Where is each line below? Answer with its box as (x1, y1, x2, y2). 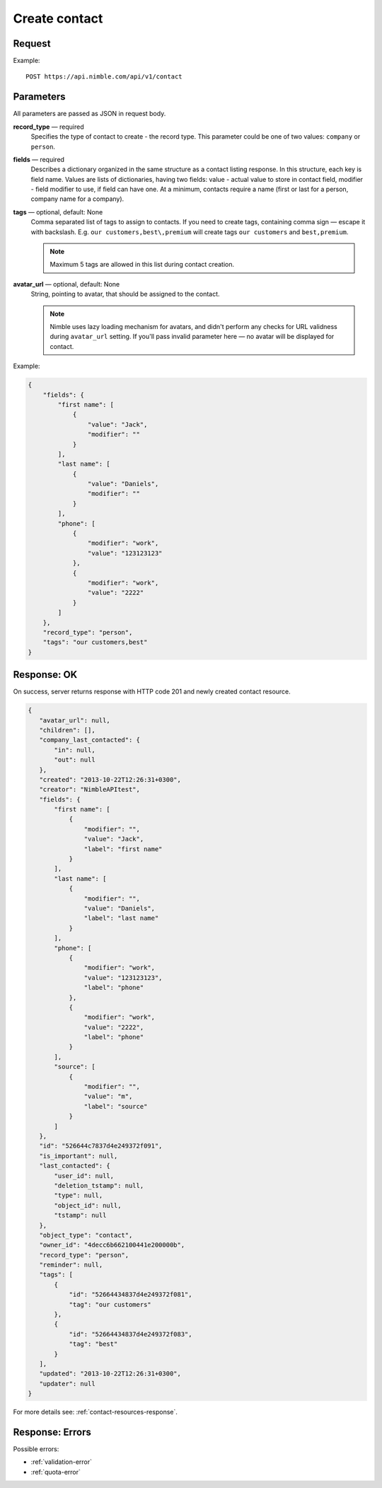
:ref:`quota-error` (30, 1467, 81, 1476)
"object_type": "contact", (39, 1231, 133, 1239)
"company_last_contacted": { (39, 736, 141, 744)
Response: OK (13, 669, 78, 681)
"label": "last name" (83, 914, 159, 923)
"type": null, (54, 1192, 103, 1199)
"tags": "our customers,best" (42, 638, 148, 647)
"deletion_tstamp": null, (54, 1182, 144, 1189)
